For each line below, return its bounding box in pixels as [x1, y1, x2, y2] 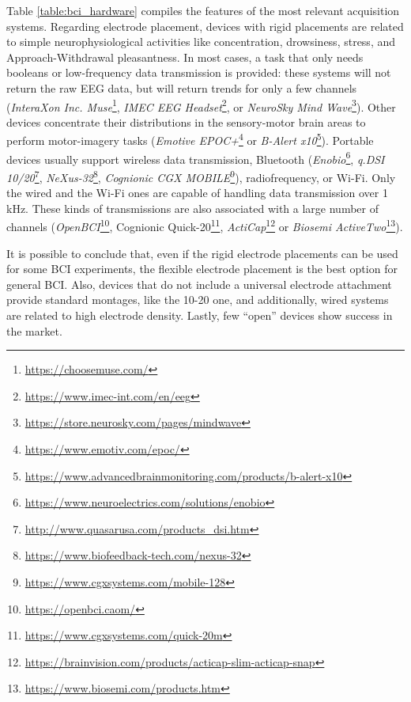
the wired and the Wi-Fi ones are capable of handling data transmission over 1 [6, 184, 388, 201]
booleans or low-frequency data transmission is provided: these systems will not [6, 64, 391, 81]
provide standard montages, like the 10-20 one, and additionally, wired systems [6, 291, 389, 308]
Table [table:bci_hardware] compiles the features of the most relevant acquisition [6, 2, 400, 18]
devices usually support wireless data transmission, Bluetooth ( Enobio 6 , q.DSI [6, 148, 385, 167]
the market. [6, 322, 62, 339]
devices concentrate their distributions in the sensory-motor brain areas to [6, 113, 366, 130]
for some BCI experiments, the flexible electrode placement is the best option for [6, 260, 398, 277]
